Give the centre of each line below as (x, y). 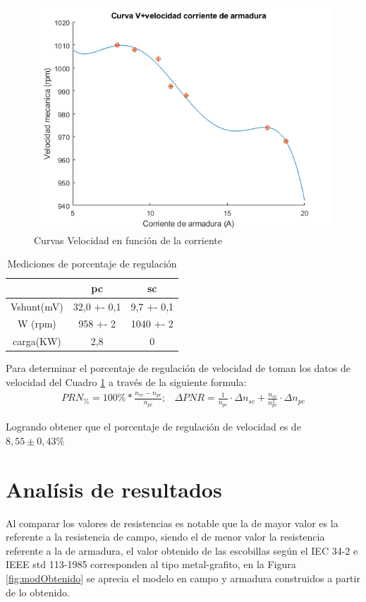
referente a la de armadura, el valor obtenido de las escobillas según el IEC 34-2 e (182, 550)
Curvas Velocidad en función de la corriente (128, 240)
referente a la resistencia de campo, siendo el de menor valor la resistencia (165, 537)
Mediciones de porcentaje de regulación (92, 264)
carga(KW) (37, 341)
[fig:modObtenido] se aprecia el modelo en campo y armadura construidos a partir (183, 578)
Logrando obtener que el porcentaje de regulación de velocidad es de (153, 427)
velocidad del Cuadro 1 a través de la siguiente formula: (126, 382)
